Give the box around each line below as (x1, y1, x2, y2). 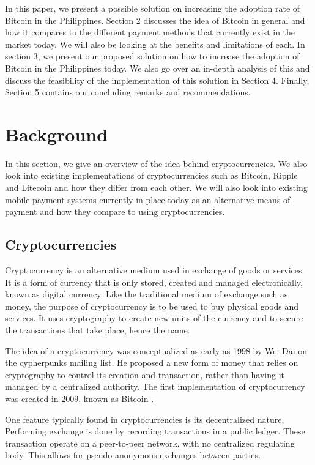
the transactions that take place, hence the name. (5, 324, 190, 337)
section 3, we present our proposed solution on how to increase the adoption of (5, 50, 300, 62)
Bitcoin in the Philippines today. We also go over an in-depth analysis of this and (5, 61, 310, 74)
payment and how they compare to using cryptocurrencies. (5, 205, 225, 218)
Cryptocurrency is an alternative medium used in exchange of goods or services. (5, 264, 305, 277)
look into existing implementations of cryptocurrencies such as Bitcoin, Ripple (5, 169, 298, 182)
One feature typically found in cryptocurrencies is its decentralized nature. (5, 412, 284, 425)
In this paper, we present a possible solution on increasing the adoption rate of (5, 2, 300, 14)
